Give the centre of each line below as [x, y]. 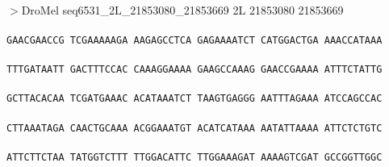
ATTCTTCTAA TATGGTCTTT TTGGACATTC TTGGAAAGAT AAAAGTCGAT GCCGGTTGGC [194, 157]
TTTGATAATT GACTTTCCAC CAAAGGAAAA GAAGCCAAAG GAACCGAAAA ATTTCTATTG [194, 70]
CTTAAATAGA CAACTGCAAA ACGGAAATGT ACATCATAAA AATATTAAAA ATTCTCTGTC [194, 128]
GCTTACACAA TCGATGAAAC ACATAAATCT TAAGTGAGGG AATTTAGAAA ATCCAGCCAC [194, 99]
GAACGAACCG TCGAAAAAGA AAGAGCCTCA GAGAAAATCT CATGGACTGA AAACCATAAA [194, 40]
